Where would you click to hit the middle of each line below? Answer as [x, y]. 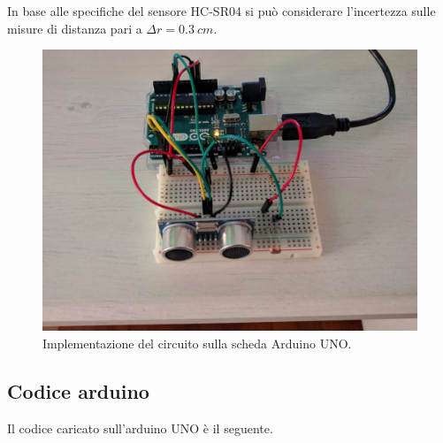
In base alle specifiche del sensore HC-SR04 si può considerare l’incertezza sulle [221, 11]
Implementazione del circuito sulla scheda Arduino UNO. [197, 343]
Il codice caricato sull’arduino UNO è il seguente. [140, 428]
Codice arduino [78, 390]
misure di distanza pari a [75, 28]
